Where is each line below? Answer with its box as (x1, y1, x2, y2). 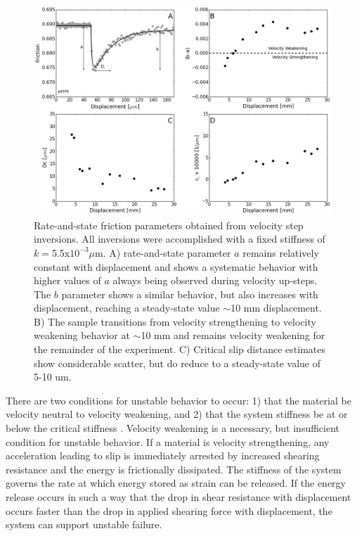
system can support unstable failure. (6, 517, 162, 532)
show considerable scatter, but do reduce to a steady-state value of (34, 355, 321, 370)
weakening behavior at (34, 328, 130, 343)
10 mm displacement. (231, 300, 322, 315)
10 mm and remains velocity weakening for (141, 328, 325, 343)
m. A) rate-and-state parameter (95, 245, 231, 260)
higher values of (34, 273, 101, 288)
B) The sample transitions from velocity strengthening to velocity (34, 314, 316, 328)
